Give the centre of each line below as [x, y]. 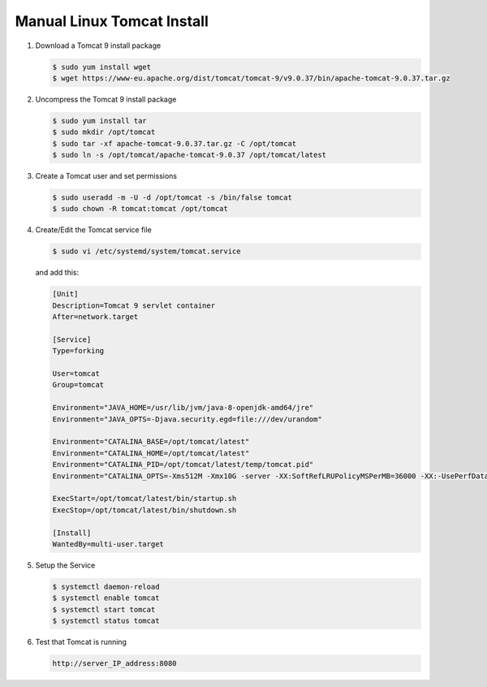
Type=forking [78, 351]
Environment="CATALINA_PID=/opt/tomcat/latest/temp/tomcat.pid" [183, 464]
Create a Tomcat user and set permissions [106, 176]
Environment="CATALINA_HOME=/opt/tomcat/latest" [151, 453]
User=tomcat [76, 374]
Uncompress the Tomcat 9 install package [106, 99]
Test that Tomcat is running [81, 642]
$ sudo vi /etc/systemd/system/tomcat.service [147, 251]
